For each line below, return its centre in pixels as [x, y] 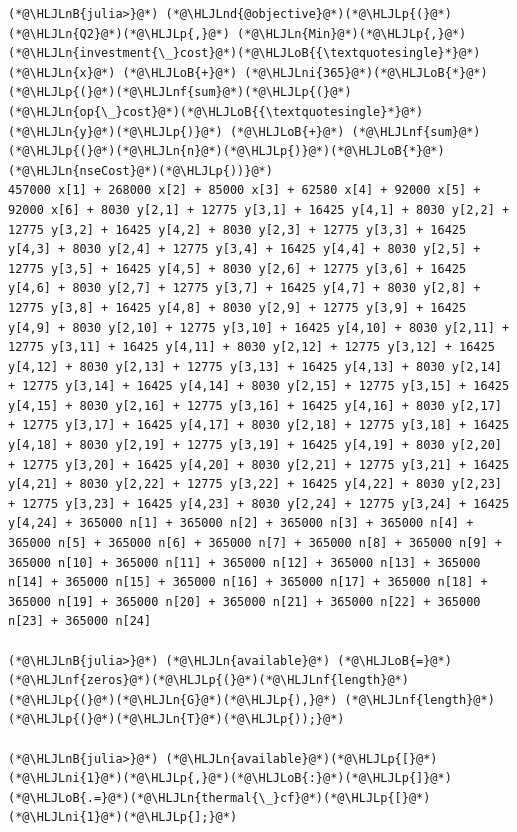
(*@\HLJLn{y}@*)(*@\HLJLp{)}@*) [115, 131]
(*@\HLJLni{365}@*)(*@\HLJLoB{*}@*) [366, 72]
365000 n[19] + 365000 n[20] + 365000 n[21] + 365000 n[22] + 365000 [244, 601]
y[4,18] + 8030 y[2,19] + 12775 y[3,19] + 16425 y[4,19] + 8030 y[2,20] [255, 445]
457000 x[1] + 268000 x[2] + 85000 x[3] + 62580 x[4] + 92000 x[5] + [244, 190]
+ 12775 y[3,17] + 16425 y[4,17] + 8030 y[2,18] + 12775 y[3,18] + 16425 [259, 425]
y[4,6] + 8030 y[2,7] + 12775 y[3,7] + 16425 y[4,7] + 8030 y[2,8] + [244, 288]
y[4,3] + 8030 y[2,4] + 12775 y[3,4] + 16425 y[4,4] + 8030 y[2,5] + [244, 249]
